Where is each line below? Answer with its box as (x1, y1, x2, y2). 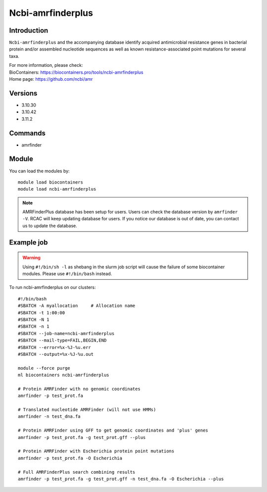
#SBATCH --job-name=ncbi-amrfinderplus (18, 331, 115, 336)
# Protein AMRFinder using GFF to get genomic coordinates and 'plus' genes (18, 428, 209, 433)
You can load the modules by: (9, 168, 70, 174)
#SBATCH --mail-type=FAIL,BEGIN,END (18, 338, 107, 344)
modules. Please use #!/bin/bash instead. (22, 271, 112, 277)
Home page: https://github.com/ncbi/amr (9, 76, 93, 82)
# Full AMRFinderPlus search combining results (18, 469, 135, 475)
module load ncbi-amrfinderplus (18, 186, 96, 192)
